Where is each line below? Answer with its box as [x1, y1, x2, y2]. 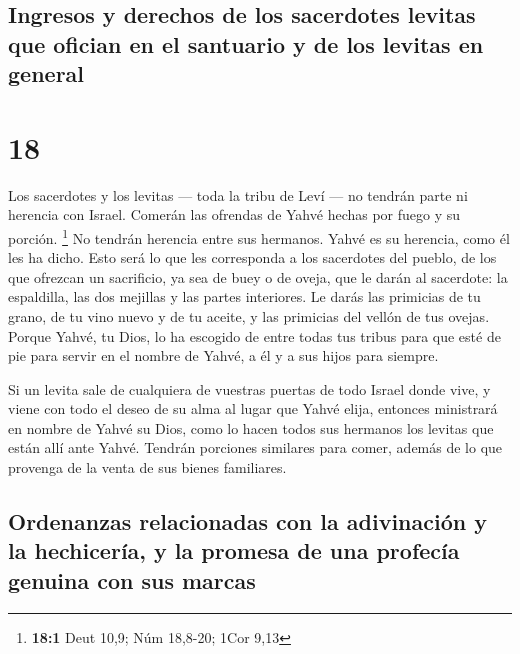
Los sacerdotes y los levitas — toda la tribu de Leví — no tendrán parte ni [8, 184, 468, 205]
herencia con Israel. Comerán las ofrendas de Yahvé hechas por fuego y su [8, 204, 461, 225]
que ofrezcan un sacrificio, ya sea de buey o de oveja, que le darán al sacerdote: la [8, 266, 508, 287]
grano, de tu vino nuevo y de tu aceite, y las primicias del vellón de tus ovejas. [8, 305, 490, 326]
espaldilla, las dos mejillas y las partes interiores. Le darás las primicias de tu [8, 286, 481, 307]
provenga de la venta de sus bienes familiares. [8, 457, 287, 478]
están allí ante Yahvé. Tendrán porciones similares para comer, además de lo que [8, 437, 503, 458]
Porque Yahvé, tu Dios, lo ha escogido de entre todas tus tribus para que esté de [8, 325, 501, 346]
